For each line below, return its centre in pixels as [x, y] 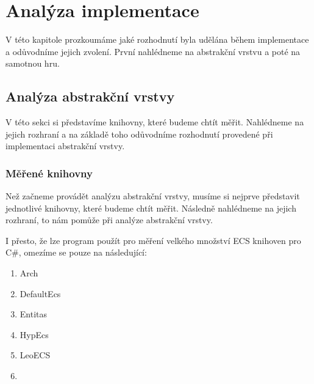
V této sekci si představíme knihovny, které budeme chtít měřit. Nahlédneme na [155, 122]
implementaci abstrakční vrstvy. [65, 146]
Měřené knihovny [49, 173]
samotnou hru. [33, 63]
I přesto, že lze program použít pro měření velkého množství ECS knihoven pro [153, 240]
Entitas [34, 314]
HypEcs [34, 334]
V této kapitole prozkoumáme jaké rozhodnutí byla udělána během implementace [157, 39]
